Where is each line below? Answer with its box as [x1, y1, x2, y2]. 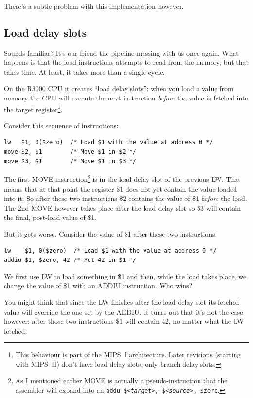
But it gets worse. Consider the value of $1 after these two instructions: [4, 229, 217, 239]
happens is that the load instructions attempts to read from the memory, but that [4, 57, 249, 67]
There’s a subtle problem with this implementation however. [4, 1, 184, 11]
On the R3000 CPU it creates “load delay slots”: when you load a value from [4, 83, 234, 93]
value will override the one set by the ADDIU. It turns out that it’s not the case [4, 306, 243, 317]
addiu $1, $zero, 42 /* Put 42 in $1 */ [4, 257, 137, 264]
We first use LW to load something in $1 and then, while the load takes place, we [4, 271, 247, 281]
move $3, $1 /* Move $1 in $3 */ [4, 158, 137, 165]
